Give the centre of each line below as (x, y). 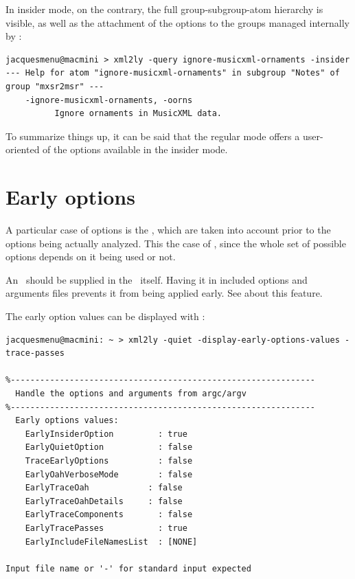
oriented (23, 149)
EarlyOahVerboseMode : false (109, 474)
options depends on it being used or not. (91, 257)
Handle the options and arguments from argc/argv (131, 394)
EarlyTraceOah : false (104, 488)
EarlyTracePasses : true (106, 528)
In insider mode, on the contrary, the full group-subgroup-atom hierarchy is (164, 9)
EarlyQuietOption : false (109, 447)
